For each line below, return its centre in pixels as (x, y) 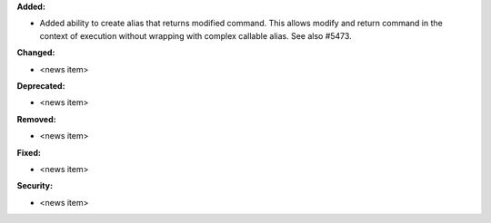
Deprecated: (41, 85)
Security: (35, 186)
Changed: (36, 53)
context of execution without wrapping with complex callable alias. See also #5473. (195, 35)
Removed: (36, 119)
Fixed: (29, 152)
